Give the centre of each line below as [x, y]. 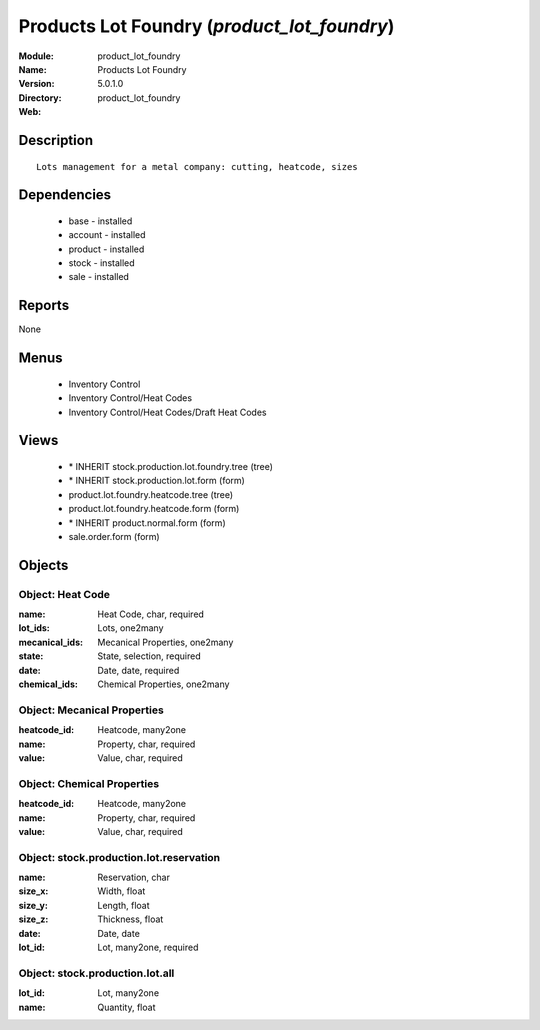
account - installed [107, 235]
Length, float [123, 905]
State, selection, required [149, 656]
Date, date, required [138, 670]
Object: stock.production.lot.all [96, 973]
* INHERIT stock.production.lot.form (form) [156, 481]
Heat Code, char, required [151, 614]
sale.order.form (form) [114, 536]
